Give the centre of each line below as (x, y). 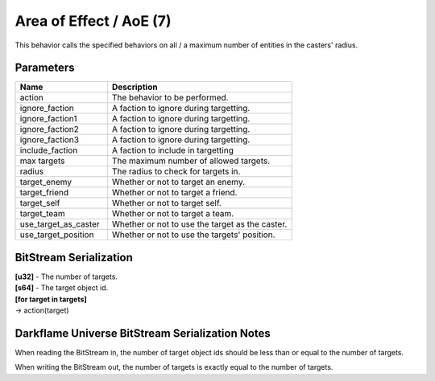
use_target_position (57, 235)
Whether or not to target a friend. (174, 193)
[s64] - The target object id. (62, 288)
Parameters (45, 68)
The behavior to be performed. (170, 98)
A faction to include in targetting (172, 150)
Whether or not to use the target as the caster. (199, 224)
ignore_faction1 (48, 119)
